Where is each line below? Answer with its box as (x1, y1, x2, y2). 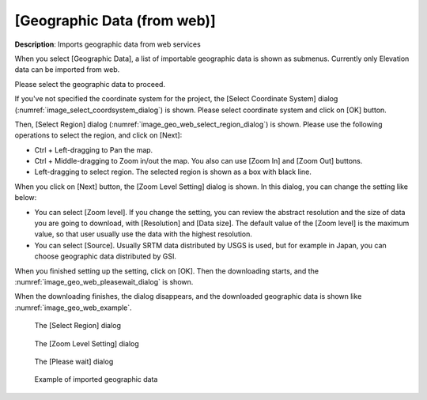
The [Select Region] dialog (34, 321, 122, 330)
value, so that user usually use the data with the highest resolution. (34, 229, 253, 239)
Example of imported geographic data (34, 375, 158, 384)
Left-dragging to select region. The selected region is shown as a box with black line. (34, 167, 312, 177)
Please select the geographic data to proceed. (14, 79, 166, 89)
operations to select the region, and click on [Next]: (14, 130, 183, 140)
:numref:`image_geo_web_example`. (14, 303, 132, 312)
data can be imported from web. (14, 65, 120, 74)
